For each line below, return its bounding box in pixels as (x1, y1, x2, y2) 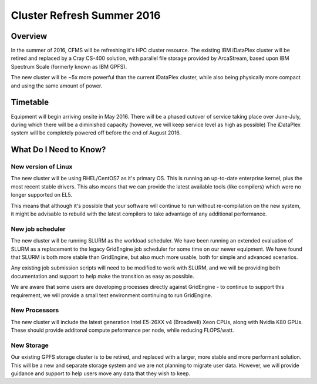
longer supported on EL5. (11, 191, 73, 198)
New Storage (11, 341, 49, 349)
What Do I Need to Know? (11, 144, 106, 155)
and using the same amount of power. (11, 82, 103, 89)
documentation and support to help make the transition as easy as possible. (11, 272, 194, 279)
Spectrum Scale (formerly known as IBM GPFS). (11, 63, 127, 70)
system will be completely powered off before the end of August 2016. (11, 129, 181, 136)
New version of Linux (11, 163, 73, 171)
